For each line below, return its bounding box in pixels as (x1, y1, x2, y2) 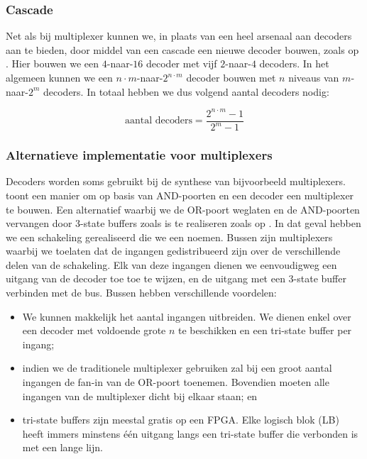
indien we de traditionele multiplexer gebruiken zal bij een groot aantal (22, 360, 332, 375)
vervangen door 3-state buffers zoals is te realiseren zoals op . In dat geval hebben (6, 216, 361, 231)
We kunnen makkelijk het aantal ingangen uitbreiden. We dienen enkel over (22, 309, 351, 323)
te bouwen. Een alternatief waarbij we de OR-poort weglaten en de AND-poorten (6, 201, 360, 216)
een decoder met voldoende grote (22, 323, 166, 338)
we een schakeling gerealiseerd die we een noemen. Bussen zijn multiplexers (6, 229, 333, 244)
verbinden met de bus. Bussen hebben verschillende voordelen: (6, 285, 277, 300)
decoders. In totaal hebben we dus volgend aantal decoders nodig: (43, 84, 329, 99)
